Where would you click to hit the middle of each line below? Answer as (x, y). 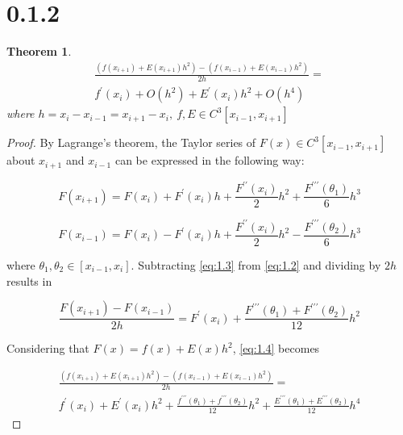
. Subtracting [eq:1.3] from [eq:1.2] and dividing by (256, 265)
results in (29, 280)
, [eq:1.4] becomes (276, 348)
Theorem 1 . (39, 51)
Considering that (48, 348)
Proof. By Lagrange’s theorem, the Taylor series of (131, 142)
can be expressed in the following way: (210, 160)
